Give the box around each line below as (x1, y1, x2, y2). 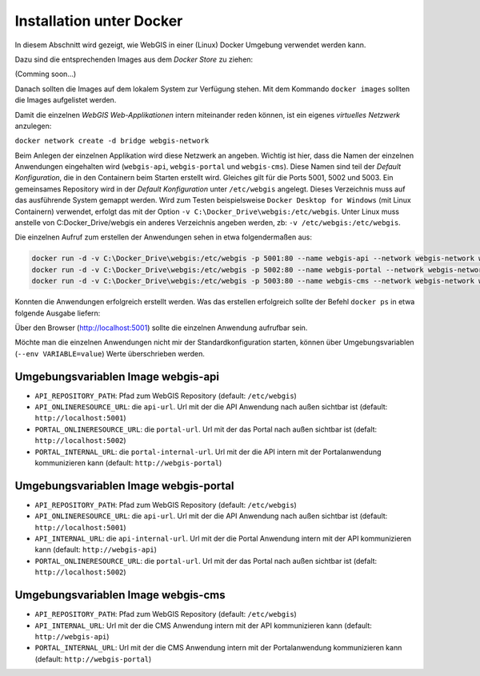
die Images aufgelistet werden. (14, 95, 117, 105)
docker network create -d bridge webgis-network (14, 136, 210, 146)
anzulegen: (14, 121, 52, 131)
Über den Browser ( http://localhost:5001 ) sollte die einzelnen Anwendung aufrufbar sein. (14, 323, 308, 332)
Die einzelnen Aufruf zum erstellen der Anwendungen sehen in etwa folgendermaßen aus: (14, 232, 312, 242)
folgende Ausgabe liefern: (14, 308, 101, 318)
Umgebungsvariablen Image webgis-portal (14, 479, 234, 493)
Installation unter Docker (14, 12, 183, 30)
